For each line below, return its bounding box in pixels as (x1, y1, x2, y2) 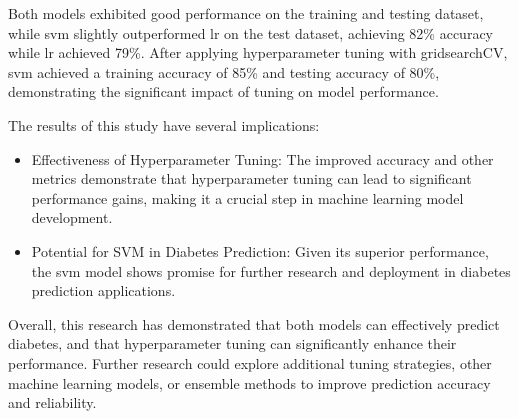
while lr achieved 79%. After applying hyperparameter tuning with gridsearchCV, (8, 42, 508, 63)
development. (31, 207, 113, 228)
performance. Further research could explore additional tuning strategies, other (8, 352, 492, 373)
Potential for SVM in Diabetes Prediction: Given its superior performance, (31, 240, 489, 261)
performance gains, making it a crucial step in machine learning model (31, 187, 464, 208)
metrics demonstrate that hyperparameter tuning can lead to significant (31, 168, 472, 189)
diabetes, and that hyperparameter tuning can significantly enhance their (8, 333, 457, 354)
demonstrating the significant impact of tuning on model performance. (8, 81, 439, 102)
